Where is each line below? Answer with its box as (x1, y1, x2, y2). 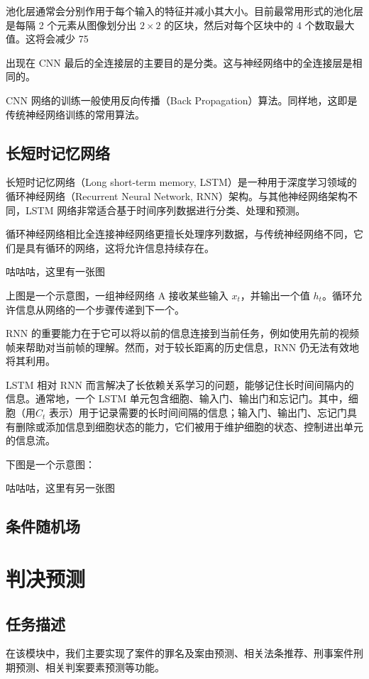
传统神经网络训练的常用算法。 (6, 106, 145, 121)
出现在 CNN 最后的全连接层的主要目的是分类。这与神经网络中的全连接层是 (6, 55, 353, 70)
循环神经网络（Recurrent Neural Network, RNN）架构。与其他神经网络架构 (6, 188, 348, 203)
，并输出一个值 (240, 287, 310, 302)
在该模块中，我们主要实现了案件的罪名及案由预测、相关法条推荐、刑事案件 (6, 646, 353, 661)
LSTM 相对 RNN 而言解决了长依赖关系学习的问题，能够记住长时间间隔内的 (6, 377, 354, 392)
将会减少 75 (35, 31, 89, 46)
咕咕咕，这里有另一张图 (6, 480, 115, 495)
